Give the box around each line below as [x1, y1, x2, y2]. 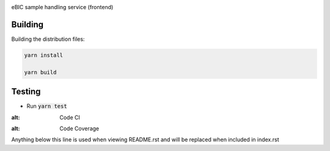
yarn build [24, 69, 57, 75]
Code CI [59, 113, 81, 121]
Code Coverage [59, 125, 100, 132]
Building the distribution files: [11, 35, 85, 43]
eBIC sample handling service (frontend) [11, 4, 114, 10]
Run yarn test [26, 102, 67, 110]
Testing [11, 86, 41, 97]
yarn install [24, 52, 64, 58]
